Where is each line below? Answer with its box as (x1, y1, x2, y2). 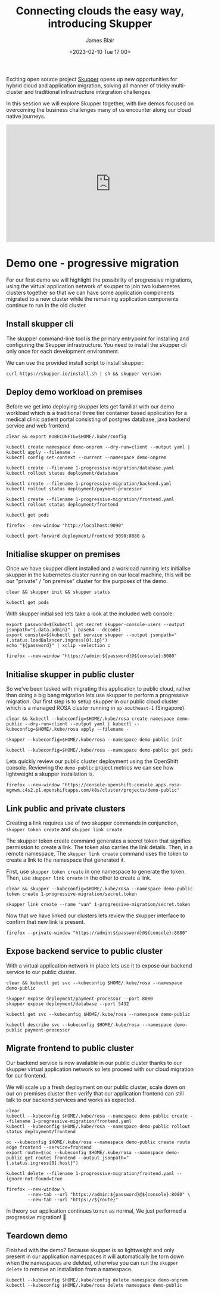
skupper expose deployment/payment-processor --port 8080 (6, 996, 153, 1002)
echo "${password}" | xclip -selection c (6, 643, 111, 649)
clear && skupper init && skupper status (6, 589, 111, 596)
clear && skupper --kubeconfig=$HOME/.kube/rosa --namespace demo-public (6, 886, 194, 892)
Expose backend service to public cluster (6, 946, 163, 956)
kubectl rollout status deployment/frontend (6, 501, 119, 508)
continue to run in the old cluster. (6, 301, 88, 309)
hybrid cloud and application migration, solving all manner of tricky (6, 82, 170, 89)
